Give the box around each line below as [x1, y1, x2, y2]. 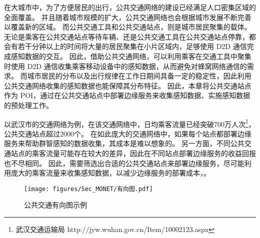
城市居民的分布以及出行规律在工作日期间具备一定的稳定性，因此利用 [27, 70, 251, 81]
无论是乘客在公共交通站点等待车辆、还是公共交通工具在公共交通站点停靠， [4, 31, 249, 41]
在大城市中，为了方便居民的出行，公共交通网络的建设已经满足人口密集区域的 [4, 2, 256, 12]
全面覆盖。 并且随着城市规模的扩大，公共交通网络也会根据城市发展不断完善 [4, 11, 251, 22]
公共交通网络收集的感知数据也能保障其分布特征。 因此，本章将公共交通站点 [4, 80, 251, 90]
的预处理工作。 [4, 99, 53, 110]
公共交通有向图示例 [24, 199, 87, 210]
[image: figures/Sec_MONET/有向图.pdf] [24, 185, 153, 192]
